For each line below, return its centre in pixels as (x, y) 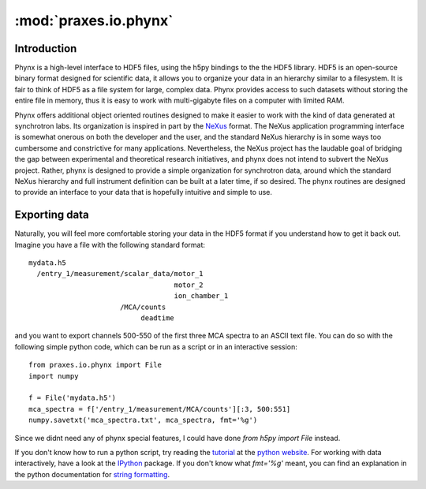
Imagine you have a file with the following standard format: (110, 244)
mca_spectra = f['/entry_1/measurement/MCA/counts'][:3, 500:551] (160, 409)
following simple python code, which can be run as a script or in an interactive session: (156, 346)
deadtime (158, 318)
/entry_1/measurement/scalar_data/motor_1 (120, 274)
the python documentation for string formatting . (92, 474)
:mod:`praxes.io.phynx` (94, 21)
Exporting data (52, 215)
